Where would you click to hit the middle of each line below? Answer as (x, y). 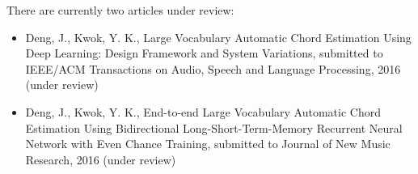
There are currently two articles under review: (120, 10)
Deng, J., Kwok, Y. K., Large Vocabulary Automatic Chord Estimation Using (218, 37)
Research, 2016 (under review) (101, 159)
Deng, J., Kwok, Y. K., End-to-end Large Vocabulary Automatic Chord (203, 111)
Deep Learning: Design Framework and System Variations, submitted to (204, 53)
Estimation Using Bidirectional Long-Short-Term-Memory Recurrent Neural (214, 127)
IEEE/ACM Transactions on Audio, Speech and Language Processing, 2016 (213, 68)
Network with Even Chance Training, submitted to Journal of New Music (208, 144)
